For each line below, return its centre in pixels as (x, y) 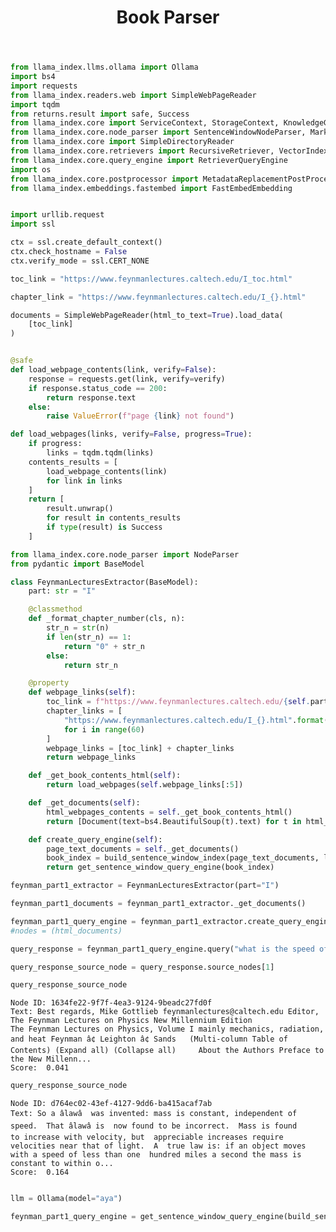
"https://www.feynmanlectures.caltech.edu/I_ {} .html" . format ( (196, 720)
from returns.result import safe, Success (100, 114)
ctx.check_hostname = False (69, 252)
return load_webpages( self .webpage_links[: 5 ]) (145, 785)
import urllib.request (57, 215)
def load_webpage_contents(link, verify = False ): (113, 370)
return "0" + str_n (104, 646)
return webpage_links (91, 757)
